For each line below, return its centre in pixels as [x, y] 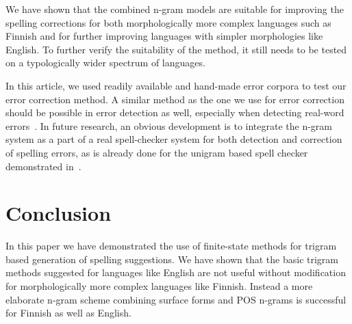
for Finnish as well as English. [68, 313]
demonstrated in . [43, 166]
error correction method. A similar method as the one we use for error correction [175, 99]
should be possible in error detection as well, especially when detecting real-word [175, 112]
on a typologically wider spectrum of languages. [105, 63]
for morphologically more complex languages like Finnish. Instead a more [159, 286]
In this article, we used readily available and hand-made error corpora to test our [176, 85]
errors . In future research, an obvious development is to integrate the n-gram [169, 125]
